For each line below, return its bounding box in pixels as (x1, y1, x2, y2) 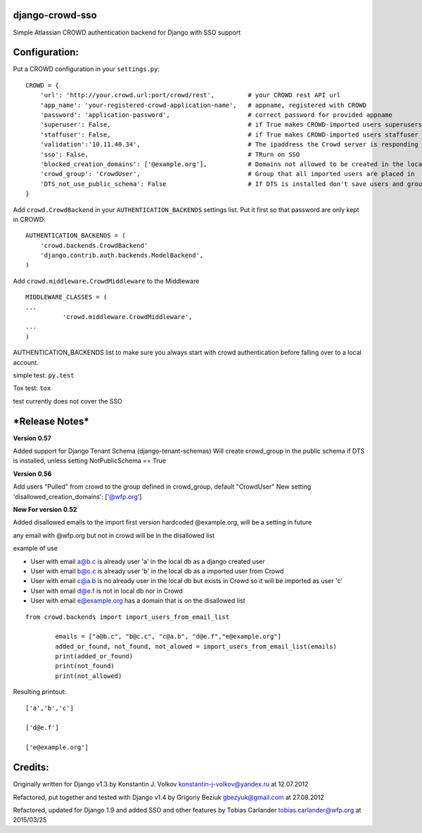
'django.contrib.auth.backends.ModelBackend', (39, 251, 204, 260)
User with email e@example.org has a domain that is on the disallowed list (30, 596, 245, 605)
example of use (13, 544, 58, 553)
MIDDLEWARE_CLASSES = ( (25, 293, 108, 301)
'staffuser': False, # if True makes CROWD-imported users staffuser (39, 130, 418, 139)
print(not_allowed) (55, 672, 122, 679)
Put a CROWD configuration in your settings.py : (13, 65, 160, 73)
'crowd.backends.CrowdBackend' (39, 242, 148, 249)
